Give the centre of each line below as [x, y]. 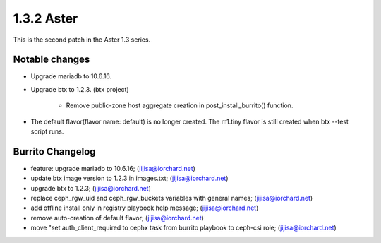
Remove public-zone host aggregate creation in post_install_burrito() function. [180, 105]
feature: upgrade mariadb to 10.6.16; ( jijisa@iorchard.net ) [113, 168]
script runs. [47, 131]
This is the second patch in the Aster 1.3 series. [82, 40]
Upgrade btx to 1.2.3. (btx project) [80, 89]
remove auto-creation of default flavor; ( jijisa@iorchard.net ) [117, 218]
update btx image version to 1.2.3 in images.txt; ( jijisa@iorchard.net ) [129, 178]
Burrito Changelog [54, 152]
